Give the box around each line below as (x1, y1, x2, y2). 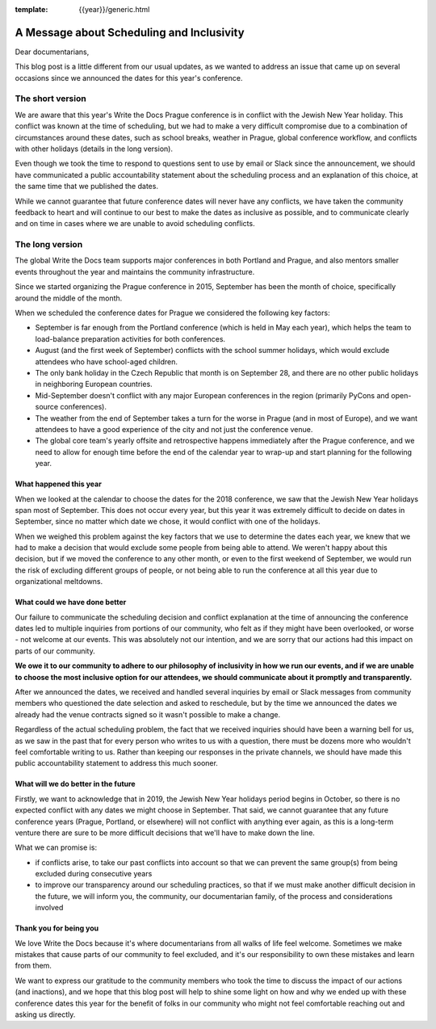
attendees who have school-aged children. (35, 356, 178, 367)
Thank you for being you (15, 923, 99, 933)
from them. (15, 961, 52, 971)
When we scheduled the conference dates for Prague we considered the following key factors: (15, 308, 330, 318)
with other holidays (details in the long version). (15, 144, 174, 153)
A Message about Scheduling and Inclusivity (15, 25, 245, 40)
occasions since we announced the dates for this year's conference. (15, 73, 243, 82)
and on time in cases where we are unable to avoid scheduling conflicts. (15, 219, 255, 229)
